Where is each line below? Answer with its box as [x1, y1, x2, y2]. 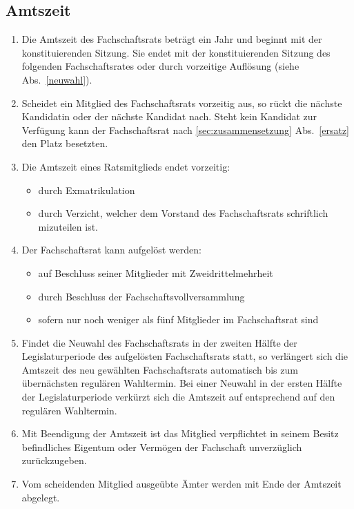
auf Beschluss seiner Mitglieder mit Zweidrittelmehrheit [38, 265, 273, 280]
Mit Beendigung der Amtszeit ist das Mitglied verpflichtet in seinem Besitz [21, 426, 339, 441]
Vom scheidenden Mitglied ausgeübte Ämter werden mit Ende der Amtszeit [21, 477, 342, 491]
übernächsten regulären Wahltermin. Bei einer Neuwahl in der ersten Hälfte [21, 376, 342, 390]
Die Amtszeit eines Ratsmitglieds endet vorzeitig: [21, 159, 230, 173]
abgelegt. [21, 490, 60, 504]
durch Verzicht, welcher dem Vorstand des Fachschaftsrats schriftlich [38, 206, 328, 220]
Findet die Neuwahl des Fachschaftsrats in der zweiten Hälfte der [21, 335, 297, 349]
